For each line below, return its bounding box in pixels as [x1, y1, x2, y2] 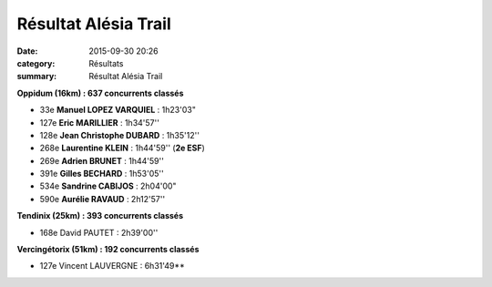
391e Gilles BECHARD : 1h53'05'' [39, 169, 164, 179]
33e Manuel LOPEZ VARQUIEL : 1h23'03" [39, 105, 196, 116]
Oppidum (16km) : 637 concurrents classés [16, 87, 184, 98]
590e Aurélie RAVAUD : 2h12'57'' [39, 193, 166, 204]
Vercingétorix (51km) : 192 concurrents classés [16, 244, 200, 255]
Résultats [88, 57, 124, 68]
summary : [16, 71, 57, 82]
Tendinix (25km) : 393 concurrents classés [16, 210, 184, 221]
